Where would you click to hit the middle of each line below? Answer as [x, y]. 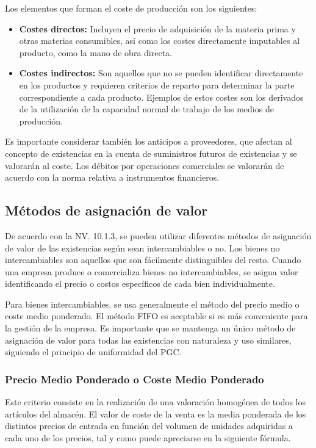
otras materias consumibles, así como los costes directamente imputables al [160, 41]
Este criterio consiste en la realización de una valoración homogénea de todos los [156, 402]
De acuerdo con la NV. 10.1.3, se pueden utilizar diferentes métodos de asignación [158, 235]
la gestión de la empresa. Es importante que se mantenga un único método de [150, 328]
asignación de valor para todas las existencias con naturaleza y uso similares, [148, 340]
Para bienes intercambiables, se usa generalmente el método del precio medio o [152, 304]
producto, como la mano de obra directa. [95, 52]
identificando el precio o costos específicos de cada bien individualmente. [140, 284]
